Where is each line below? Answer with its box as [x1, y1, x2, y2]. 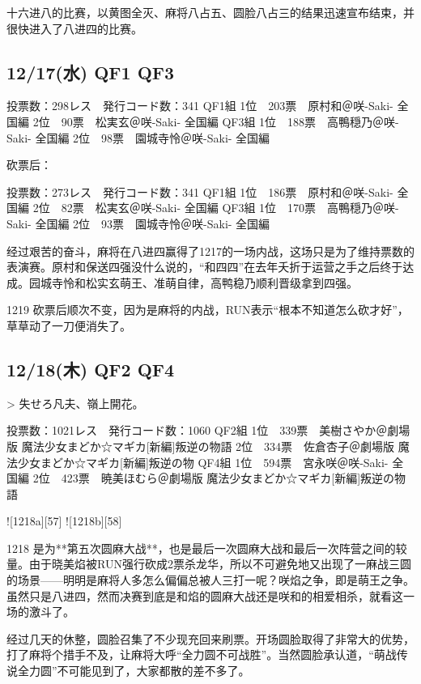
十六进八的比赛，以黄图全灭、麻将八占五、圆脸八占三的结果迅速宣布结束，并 [6, 4, 415, 20]
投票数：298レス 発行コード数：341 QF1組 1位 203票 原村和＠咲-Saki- [6, 97, 393, 114]
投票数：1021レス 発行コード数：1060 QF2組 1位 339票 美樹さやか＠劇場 [6, 422, 410, 439]
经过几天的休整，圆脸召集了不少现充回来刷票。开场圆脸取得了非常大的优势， [6, 630, 415, 647]
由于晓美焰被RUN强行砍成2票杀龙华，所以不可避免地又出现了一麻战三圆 [28, 555, 411, 572]
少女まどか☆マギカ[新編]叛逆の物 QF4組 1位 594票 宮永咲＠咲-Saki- [17, 453, 389, 470]
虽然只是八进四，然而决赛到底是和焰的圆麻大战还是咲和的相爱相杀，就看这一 [6, 587, 415, 604]
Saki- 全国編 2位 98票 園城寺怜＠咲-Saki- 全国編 [6, 129, 270, 146]
